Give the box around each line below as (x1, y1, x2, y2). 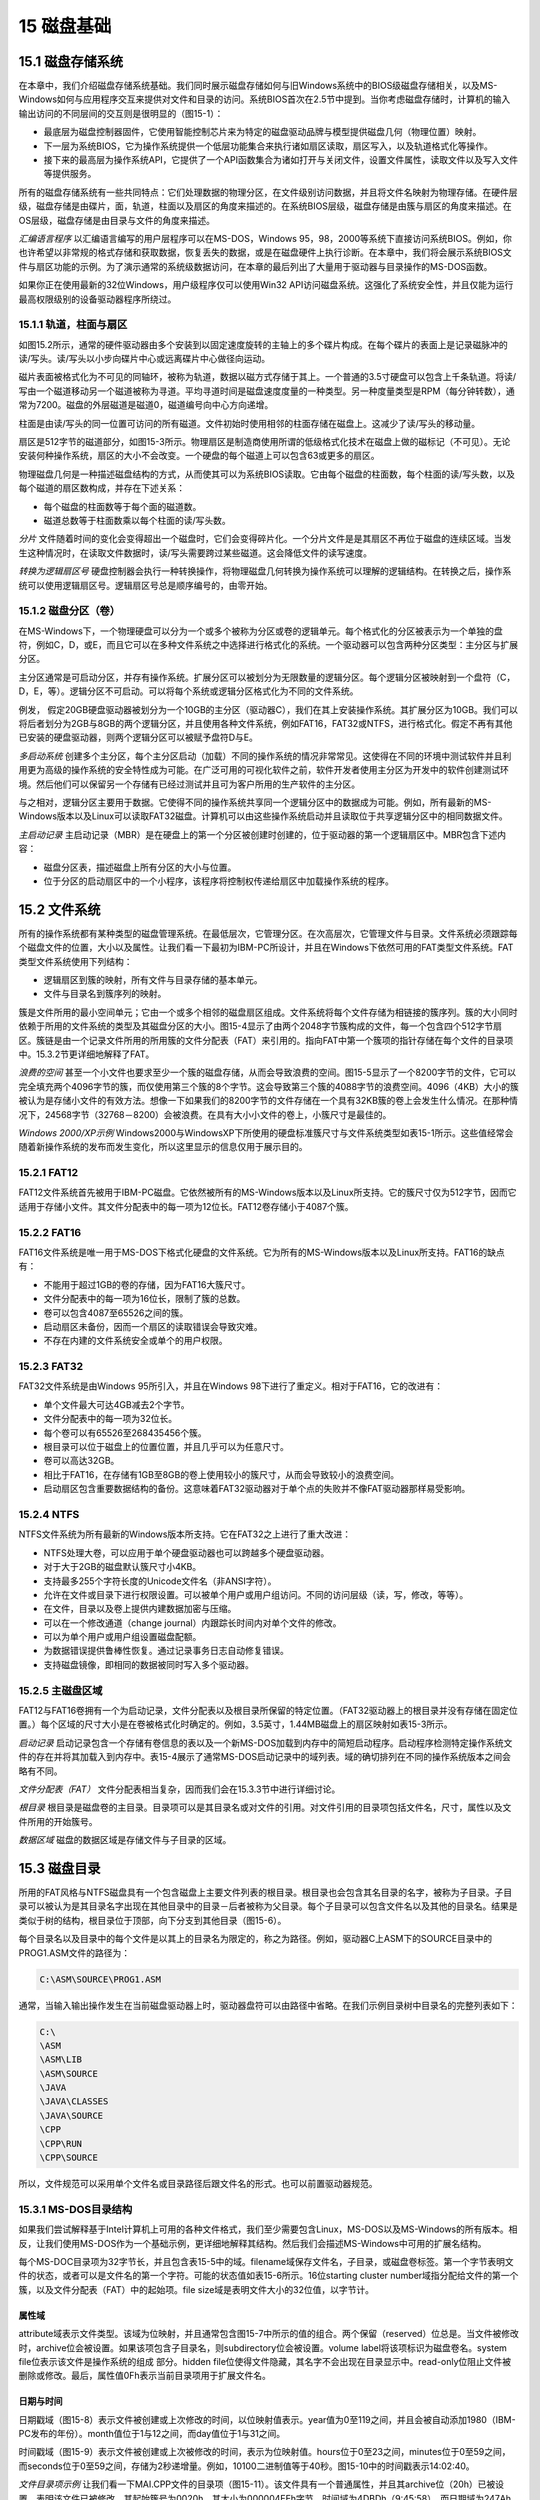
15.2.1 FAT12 (18, 1166, 79, 1180)
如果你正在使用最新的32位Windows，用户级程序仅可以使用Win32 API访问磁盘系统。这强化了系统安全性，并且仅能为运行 (18, 279, 514, 291)
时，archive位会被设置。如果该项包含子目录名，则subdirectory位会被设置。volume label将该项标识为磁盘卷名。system (18, 2341, 507, 2354)
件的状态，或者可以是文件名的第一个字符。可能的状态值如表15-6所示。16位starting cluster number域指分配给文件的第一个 (18, 2270, 519, 2282)
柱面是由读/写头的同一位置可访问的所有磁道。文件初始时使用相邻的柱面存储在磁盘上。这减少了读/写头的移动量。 (18, 417, 481, 429)
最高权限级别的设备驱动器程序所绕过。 (18, 293, 177, 305)
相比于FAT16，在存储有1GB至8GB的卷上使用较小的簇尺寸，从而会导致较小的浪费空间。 (43, 1468, 400, 1480)
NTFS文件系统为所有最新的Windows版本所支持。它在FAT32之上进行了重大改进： (18, 1528, 352, 1540)
